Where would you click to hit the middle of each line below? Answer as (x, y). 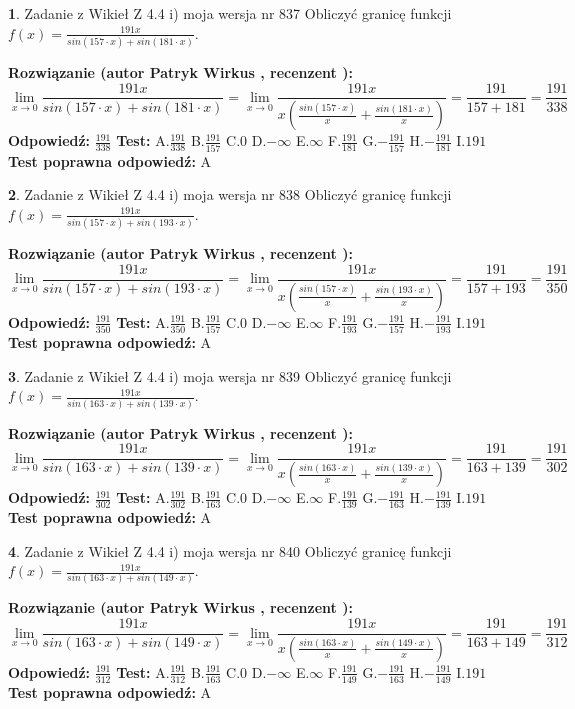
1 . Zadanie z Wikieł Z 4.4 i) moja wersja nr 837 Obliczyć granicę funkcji (230, 13)
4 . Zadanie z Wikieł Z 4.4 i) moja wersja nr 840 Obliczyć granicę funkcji (230, 550)
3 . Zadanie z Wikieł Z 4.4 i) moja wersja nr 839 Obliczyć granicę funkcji (230, 375)
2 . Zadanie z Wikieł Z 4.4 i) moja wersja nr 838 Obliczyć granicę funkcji (230, 194)
